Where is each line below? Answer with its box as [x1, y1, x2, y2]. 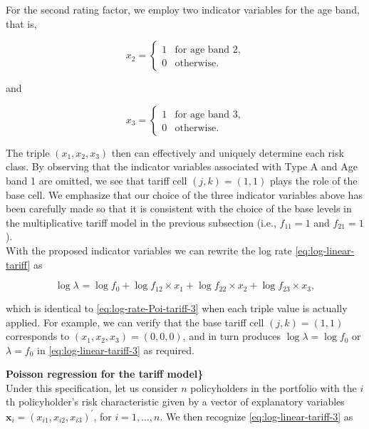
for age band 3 [175, 109, 238, 120]
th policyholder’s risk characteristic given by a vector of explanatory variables [6, 394, 345, 409]
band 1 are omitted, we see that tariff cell [6, 172, 187, 187]
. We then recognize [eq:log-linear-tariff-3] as [160, 408, 353, 423]
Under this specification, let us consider [6, 380, 178, 395]
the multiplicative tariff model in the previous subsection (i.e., [6, 214, 276, 229]
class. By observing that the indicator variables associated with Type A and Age [6, 159, 358, 174]
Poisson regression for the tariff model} [6, 366, 204, 381]
